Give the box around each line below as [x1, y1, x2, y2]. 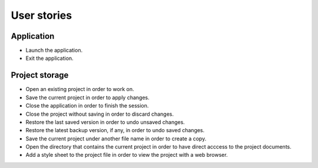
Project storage [11, 70, 69, 80]
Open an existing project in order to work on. [25, 86, 134, 93]
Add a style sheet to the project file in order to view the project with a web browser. [25, 152, 228, 159]
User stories [11, 9, 72, 22]
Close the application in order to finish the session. [25, 102, 149, 109]
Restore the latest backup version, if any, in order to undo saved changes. [25, 127, 205, 134]
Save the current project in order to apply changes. [25, 94, 150, 101]
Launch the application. [25, 47, 82, 54]
